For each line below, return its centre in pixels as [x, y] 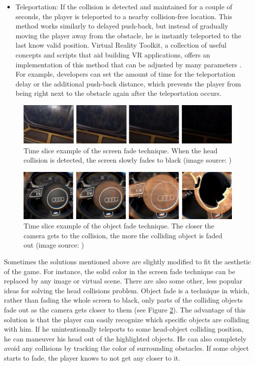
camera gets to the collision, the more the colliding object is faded [123, 235]
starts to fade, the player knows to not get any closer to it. [92, 357]
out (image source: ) [54, 245]
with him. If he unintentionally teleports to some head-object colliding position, [124, 329]
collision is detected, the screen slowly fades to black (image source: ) [128, 160]
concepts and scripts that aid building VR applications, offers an [113, 54]
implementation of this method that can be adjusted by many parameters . [128, 64]
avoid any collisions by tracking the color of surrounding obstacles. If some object [127, 348]
